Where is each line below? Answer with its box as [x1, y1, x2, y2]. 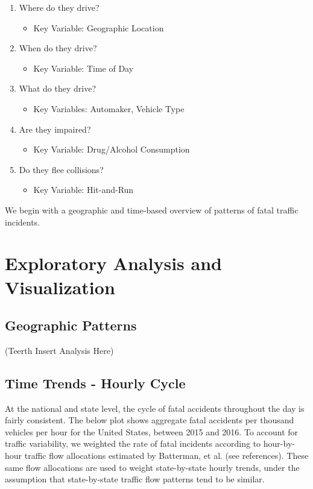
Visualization [5, 274, 115, 299]
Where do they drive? [19, 1, 100, 13]
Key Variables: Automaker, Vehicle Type [33, 102, 185, 115]
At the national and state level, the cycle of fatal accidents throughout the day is [5, 402, 305, 414]
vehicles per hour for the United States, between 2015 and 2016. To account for [5, 425, 299, 438]
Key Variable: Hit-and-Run [33, 183, 134, 196]
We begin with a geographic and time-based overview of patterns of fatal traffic [5, 203, 299, 216]
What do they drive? [19, 82, 96, 95]
